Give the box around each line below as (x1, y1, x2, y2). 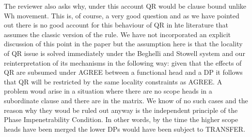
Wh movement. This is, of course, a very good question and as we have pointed (4, 10, 239, 20)
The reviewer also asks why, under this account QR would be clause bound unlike (4, 1, 247, 11)
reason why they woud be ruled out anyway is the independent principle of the (4, 105, 238, 115)
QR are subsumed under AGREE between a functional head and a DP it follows (4, 67, 243, 77)
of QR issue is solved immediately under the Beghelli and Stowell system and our (4, 48, 245, 58)
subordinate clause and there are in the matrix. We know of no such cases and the (4, 95, 248, 105)
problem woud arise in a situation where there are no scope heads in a (4, 86, 212, 96)
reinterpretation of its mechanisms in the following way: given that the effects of (4, 57, 242, 68)
